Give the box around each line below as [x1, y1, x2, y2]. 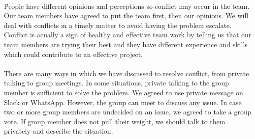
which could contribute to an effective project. [4, 49, 143, 59]
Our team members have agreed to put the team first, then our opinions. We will [4, 10, 249, 21]
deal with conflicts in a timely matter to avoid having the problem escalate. [4, 20, 232, 30]
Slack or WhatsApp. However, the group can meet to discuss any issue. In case [4, 97, 242, 107]
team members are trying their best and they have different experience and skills [4, 39, 248, 49]
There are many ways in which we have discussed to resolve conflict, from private [4, 68, 249, 78]
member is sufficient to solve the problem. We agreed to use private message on [4, 87, 243, 97]
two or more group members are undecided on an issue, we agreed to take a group [4, 107, 252, 117]
